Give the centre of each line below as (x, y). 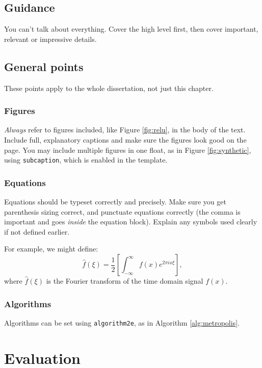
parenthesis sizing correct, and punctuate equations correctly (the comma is (122, 211)
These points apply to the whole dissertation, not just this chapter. (109, 88)
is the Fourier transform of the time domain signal (125, 281)
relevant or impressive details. (50, 39)
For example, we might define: (51, 249)
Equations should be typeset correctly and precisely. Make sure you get (115, 202)
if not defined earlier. (37, 231)
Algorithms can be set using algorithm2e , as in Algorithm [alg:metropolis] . (122, 322)
